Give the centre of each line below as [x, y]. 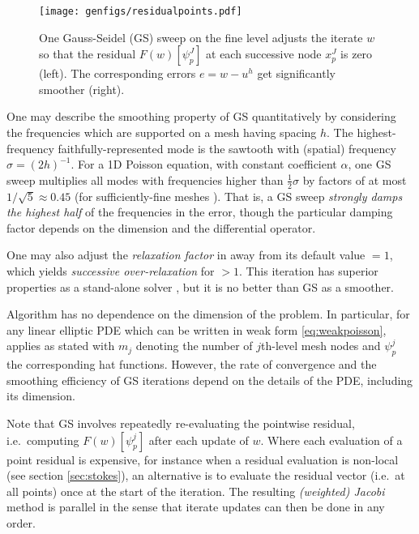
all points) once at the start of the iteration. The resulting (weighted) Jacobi [196, 491]
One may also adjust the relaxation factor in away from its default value [186, 255]
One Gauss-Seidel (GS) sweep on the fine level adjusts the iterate [201, 37]
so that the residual [88, 54]
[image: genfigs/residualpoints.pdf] [141, 11]
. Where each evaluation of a [331, 440]
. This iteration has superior [308, 271]
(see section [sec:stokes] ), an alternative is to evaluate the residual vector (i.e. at [206, 475]
